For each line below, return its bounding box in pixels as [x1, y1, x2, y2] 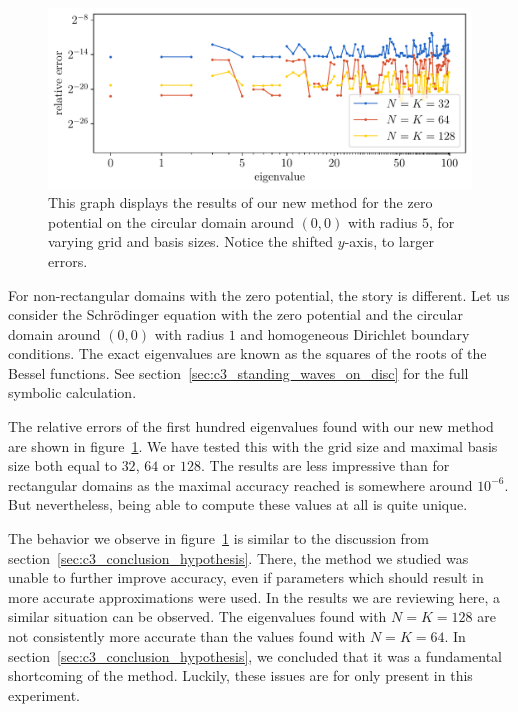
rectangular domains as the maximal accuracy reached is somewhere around [8, 474, 473, 495]
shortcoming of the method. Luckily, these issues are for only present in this [8, 665, 473, 686]
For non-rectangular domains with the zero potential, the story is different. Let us [8, 284, 510, 305]
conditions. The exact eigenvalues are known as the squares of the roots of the [8, 343, 487, 364]
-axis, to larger [344, 231, 434, 252]
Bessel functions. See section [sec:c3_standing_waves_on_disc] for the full [8, 362, 469, 383]
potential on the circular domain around [48, 211, 294, 232]
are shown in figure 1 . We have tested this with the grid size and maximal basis [8, 435, 498, 456]
